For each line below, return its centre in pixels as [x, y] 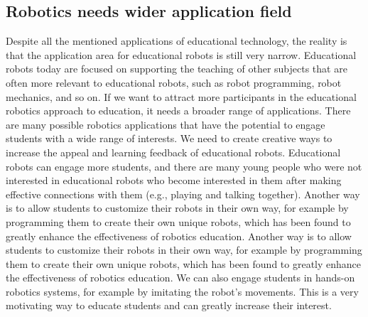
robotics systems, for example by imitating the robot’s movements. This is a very [182, 291]
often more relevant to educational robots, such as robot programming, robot [174, 82]
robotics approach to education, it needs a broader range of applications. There [178, 111]
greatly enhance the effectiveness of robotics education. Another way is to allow [179, 236]
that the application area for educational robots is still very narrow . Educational [181, 54]
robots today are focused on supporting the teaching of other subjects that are [177, 69]
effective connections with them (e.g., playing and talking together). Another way [183, 194]
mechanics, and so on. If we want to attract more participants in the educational [181, 96]
